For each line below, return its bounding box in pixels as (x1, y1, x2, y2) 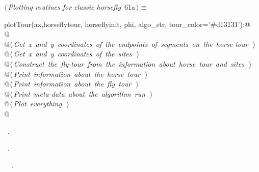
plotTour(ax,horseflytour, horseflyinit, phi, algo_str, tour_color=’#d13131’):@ (4, 18, 250, 29)
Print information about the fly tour (13, 78, 132, 89)
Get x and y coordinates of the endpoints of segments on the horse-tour (13, 38, 248, 49)
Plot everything (13, 98, 62, 109)
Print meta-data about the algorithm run (13, 88, 146, 99)
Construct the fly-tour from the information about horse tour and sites (13, 58, 244, 69)
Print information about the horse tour (13, 68, 140, 79)
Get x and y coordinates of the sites (13, 48, 132, 59)
